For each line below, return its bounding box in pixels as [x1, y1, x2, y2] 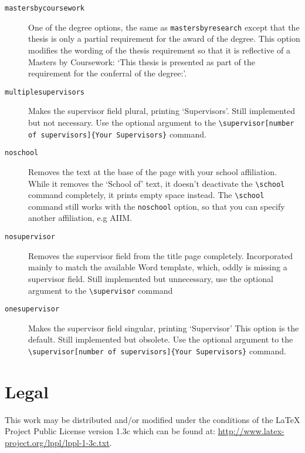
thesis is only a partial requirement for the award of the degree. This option [28, 32, 300, 45]
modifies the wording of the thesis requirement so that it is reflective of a [28, 43, 290, 56]
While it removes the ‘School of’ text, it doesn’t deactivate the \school [28, 177, 285, 189]
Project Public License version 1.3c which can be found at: [5, 425, 215, 437]
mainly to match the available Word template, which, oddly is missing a [28, 261, 287, 273]
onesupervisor [5, 305, 60, 314]
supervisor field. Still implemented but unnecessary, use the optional [28, 272, 273, 284]
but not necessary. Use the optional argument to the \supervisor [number [28, 116, 294, 128]
